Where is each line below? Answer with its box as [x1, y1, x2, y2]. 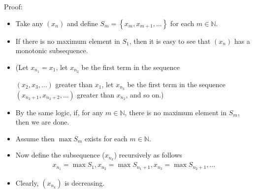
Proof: [4, 1, 23, 11]
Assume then [15, 133, 55, 143]
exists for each [85, 133, 127, 143]
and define [66, 18, 98, 28]
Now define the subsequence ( [15, 150, 105, 160]
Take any [15, 18, 43, 28]
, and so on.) [126, 89, 164, 99]
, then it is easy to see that [129, 35, 211, 46]
